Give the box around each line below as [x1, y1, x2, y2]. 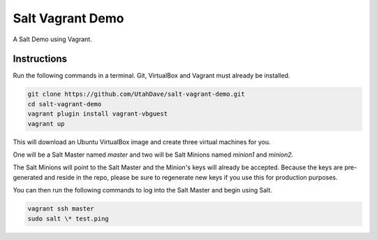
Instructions [13, 53, 68, 65]
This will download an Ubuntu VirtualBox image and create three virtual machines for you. [13, 137, 271, 146]
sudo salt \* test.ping [27, 214, 110, 223]
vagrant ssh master [27, 205, 94, 213]
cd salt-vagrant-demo [27, 100, 102, 108]
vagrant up [27, 120, 65, 127]
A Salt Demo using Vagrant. [13, 35, 92, 43]
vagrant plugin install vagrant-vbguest [27, 110, 168, 118]
